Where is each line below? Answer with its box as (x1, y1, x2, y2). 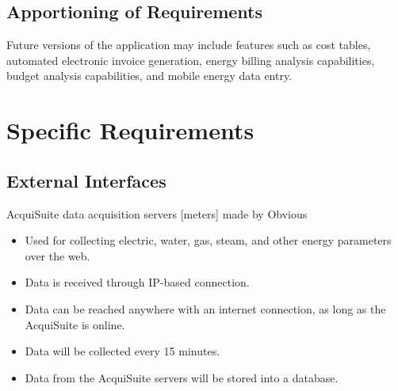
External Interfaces (6, 168, 166, 192)
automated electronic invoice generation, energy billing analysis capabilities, (6, 51, 375, 68)
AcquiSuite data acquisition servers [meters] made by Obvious (6, 205, 308, 222)
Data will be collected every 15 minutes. (25, 343, 220, 359)
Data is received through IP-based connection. (25, 274, 250, 290)
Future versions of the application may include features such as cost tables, (6, 36, 371, 53)
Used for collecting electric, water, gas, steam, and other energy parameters (25, 232, 392, 249)
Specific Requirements (6, 114, 254, 146)
